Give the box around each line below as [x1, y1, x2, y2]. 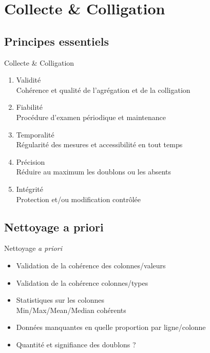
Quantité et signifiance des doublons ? [16, 339, 136, 349]
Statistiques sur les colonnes [16, 295, 104, 305]
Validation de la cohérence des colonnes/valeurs [16, 260, 166, 270]
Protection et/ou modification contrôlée [16, 193, 141, 204]
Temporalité [16, 129, 54, 140]
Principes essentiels [4, 33, 109, 49]
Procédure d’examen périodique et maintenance [16, 111, 166, 122]
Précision [16, 156, 45, 167]
